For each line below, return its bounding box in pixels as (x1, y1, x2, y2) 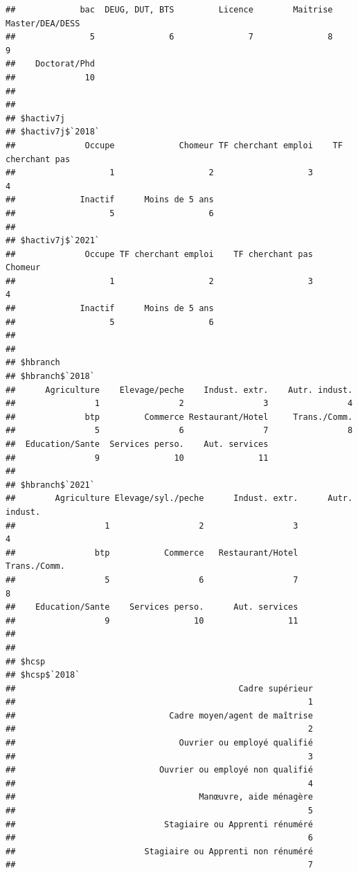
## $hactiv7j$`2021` (6, 236, 100, 246)
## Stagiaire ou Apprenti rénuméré (6, 819, 313, 829)
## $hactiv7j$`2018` (6, 127, 100, 137)
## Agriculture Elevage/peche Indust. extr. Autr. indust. (6, 385, 353, 395)
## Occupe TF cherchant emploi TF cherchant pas (6, 249, 313, 259)
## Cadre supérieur (6, 683, 313, 694)
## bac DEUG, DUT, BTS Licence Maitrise (6, 5, 333, 15)
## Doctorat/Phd (6, 59, 95, 69)
